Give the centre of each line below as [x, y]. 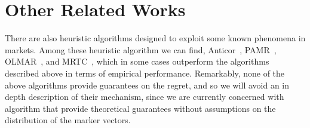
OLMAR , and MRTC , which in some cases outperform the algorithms [137, 61]
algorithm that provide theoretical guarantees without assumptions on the [140, 108]
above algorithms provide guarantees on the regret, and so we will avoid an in [147, 85]
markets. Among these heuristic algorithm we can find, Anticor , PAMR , [141, 49]
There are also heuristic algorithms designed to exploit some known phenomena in [155, 38]
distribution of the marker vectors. [68, 120]
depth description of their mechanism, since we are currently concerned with [145, 97]
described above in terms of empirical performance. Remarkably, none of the [145, 73]
